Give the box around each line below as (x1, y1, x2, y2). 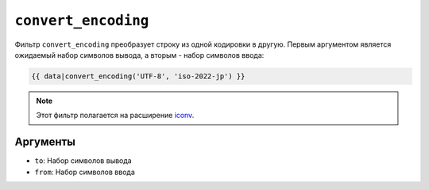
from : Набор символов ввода (34, 167, 135, 177)
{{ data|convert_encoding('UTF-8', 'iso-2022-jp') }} (31, 71, 245, 81)
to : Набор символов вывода (34, 156, 132, 165)
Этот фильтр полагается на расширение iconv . (36, 111, 195, 120)
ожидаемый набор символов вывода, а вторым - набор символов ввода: (14, 50, 265, 59)
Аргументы (14, 135, 75, 149)
